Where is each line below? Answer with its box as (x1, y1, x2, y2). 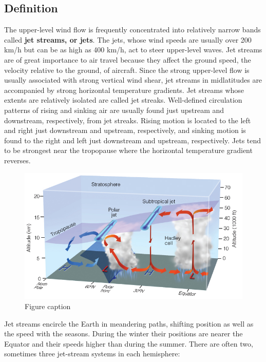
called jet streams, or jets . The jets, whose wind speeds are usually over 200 (4, 34, 252, 45)
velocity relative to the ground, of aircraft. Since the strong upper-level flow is (4, 64, 250, 75)
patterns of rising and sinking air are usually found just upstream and (4, 104, 224, 115)
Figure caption (25, 300, 71, 311)
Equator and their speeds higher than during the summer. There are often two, (4, 338, 253, 349)
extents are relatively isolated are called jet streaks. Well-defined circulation (4, 94, 242, 105)
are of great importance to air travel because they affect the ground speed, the (4, 54, 251, 65)
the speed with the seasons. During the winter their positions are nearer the (4, 328, 243, 339)
